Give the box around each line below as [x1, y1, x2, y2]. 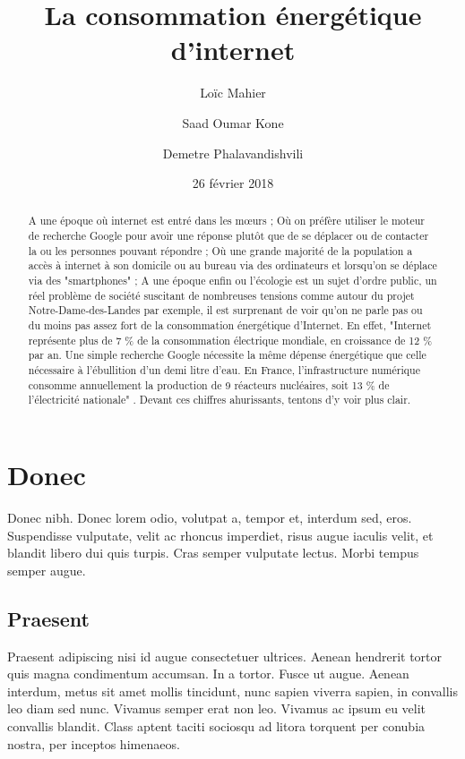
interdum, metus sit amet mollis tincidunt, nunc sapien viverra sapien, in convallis [7, 681, 459, 700]
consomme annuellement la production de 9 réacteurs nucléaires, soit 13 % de [28, 377, 390, 392]
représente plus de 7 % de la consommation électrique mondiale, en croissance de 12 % [28, 332, 433, 347]
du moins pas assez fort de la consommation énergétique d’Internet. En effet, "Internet [28, 318, 432, 333]
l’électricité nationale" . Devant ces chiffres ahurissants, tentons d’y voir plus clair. [28, 392, 411, 407]
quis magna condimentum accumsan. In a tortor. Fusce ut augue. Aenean [7, 664, 409, 683]
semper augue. [7, 560, 86, 579]
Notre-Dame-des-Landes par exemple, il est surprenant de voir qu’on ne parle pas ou [28, 303, 423, 318]
